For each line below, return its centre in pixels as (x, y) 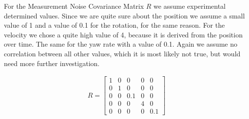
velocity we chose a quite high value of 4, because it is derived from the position (123, 34)
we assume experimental (190, 6)
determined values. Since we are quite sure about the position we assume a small (124, 15)
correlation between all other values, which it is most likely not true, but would (122, 53)
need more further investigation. (52, 63)
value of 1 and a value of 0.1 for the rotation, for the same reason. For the (115, 25)
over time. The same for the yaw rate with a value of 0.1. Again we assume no (121, 44)
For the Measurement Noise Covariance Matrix (74, 6)
